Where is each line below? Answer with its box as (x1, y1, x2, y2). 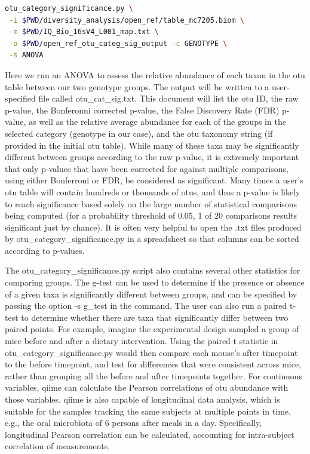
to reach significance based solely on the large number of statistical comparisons (5, 197, 297, 210)
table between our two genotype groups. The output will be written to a (5, 80, 269, 93)
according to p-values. (5, 244, 85, 256)
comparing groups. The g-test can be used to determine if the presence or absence (5, 276, 305, 289)
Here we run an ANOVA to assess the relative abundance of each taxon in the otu (5, 68, 305, 81)
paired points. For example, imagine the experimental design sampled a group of (5, 323, 299, 335)
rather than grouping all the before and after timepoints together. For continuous (5, 369, 303, 382)
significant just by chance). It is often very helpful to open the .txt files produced (5, 220, 302, 233)
